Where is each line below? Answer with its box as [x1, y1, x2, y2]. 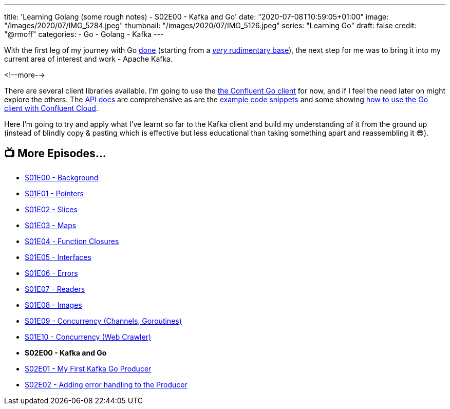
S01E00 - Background [25, 173, 99, 182]
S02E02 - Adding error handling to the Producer [25, 380, 188, 389]
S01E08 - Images [25, 300, 82, 309]
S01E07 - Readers [25, 284, 85, 293]
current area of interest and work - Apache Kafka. [4, 54, 173, 63]
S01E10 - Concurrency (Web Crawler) [25, 332, 152, 341]
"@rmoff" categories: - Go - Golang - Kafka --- [4, 30, 164, 39]
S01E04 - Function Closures [25, 236, 119, 246]
